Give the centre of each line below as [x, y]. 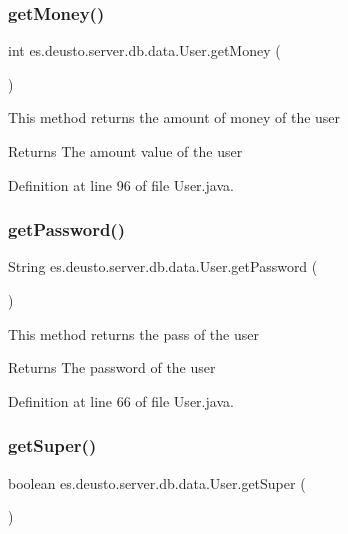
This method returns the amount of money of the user [174, 117]
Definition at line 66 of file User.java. [121, 400]
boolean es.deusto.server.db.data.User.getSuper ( [157, 482]
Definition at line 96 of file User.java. [121, 184]
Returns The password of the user [112, 367]
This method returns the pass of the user [133, 333]
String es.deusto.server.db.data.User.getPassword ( [163, 266]
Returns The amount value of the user [125, 151]
